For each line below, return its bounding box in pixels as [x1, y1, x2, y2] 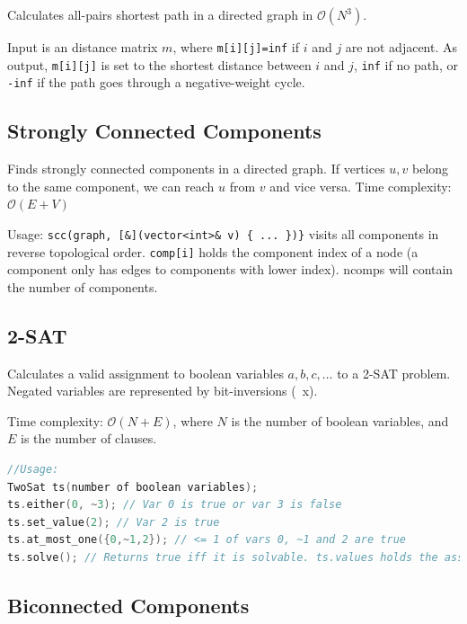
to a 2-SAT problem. [337, 363, 451, 382]
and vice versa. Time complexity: [269, 176, 452, 195]
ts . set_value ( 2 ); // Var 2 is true [7, 515, 220, 529]
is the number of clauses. [21, 429, 157, 448]
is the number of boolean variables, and [231, 411, 449, 430]
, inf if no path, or [353, 55, 458, 74]
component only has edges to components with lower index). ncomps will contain [7, 260, 454, 279]
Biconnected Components [7, 591, 250, 619]
